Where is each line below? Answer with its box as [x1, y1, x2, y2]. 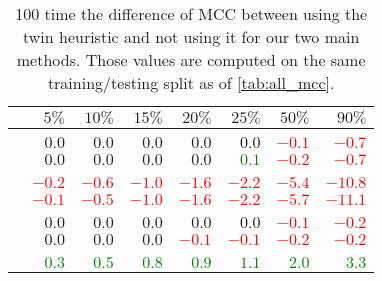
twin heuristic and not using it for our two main [23, 25, 360, 48]
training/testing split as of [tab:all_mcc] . [47, 71, 335, 94]
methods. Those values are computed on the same [16, 48, 366, 71]
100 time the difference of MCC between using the [15, 2, 368, 25]
